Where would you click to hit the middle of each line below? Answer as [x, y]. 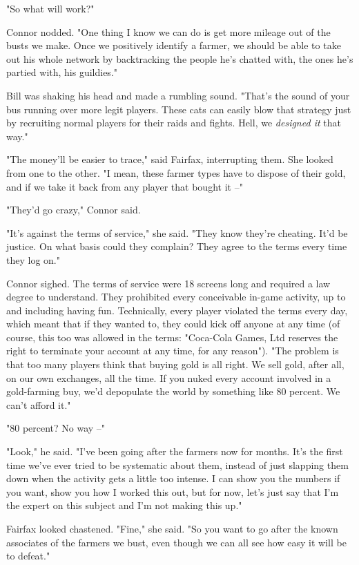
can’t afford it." [39, 404]
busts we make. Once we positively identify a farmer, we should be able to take [174, 45]
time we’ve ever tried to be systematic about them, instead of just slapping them [177, 465]
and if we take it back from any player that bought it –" [125, 186]
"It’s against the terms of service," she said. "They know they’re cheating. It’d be [177, 232]
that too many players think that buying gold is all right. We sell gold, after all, [175, 364]
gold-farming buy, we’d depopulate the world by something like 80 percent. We [173, 391]
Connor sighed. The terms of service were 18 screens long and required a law [168, 283]
